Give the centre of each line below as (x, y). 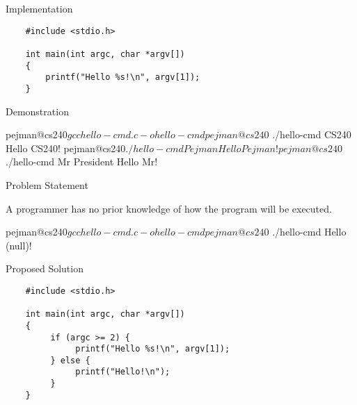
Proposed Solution (45, 268)
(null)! (19, 245)
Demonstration (37, 111)
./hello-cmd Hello (309, 232)
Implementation (39, 8)
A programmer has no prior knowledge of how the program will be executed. (169, 208)
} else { (70, 360)
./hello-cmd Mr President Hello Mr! (82, 162)
